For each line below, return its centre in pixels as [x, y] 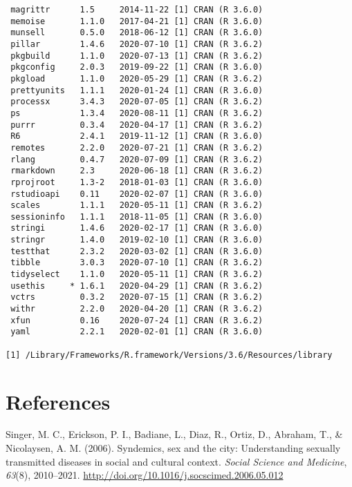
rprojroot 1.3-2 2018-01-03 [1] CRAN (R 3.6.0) [137, 182]
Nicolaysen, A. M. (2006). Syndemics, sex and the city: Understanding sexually [173, 448]
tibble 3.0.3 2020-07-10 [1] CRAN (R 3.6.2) [137, 263]
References [58, 401]
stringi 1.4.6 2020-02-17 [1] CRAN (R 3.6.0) [137, 228]
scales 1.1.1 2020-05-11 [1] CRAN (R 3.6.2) [137, 206]
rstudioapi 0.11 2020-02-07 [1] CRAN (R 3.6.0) [137, 194]
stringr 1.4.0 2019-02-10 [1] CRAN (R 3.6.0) [137, 240]
